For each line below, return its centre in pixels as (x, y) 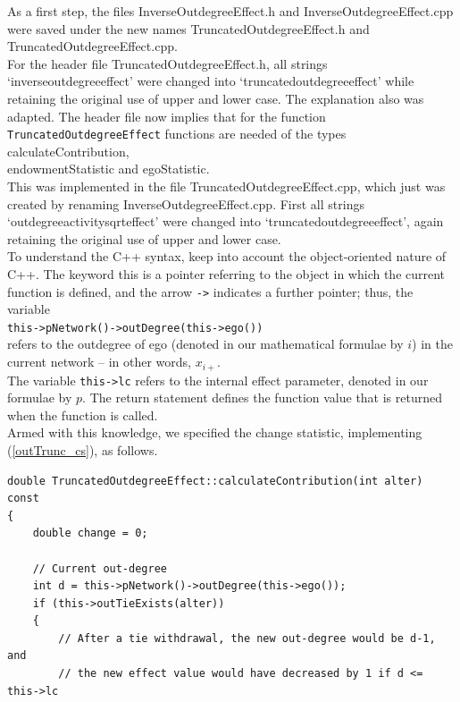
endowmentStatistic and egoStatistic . (109, 169)
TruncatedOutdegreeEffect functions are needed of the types (177, 134)
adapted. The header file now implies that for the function (167, 116)
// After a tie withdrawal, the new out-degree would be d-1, (247, 638)
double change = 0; (90, 533)
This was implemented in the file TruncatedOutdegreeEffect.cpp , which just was (226, 186)
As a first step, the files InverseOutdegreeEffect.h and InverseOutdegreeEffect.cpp (230, 11)
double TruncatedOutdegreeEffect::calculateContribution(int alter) (215, 481)
